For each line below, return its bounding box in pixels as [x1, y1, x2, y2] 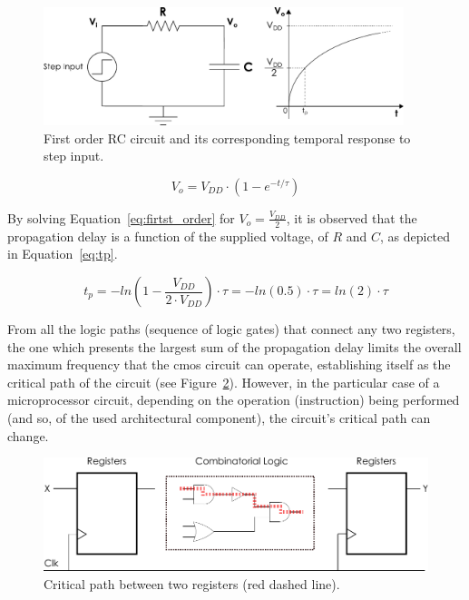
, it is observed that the [286, 208, 417, 227]
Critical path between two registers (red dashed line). [44, 574, 340, 593]
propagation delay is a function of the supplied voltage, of [7, 226, 328, 245]
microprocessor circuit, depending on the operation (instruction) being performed [7, 390, 460, 409]
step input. [44, 146, 104, 165]
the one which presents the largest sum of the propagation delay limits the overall [7, 337, 462, 356]
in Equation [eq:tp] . [7, 244, 118, 263]
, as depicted [379, 226, 451, 245]
